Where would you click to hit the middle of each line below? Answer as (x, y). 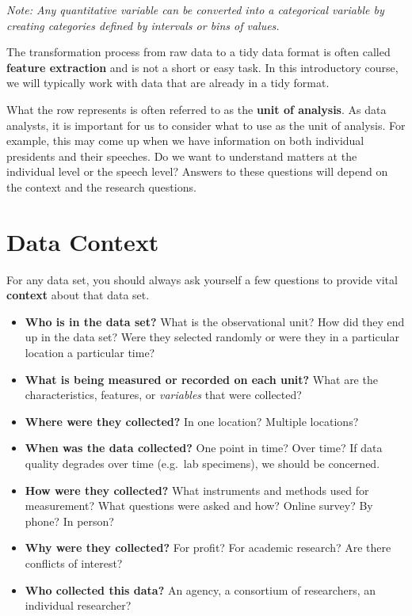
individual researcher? (78, 605)
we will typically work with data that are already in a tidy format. (168, 83)
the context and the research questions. (101, 186)
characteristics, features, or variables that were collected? (163, 395)
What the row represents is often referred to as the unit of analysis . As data (196, 109)
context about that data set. (78, 295)
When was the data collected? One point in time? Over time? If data (204, 448)
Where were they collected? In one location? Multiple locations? (192, 421)
